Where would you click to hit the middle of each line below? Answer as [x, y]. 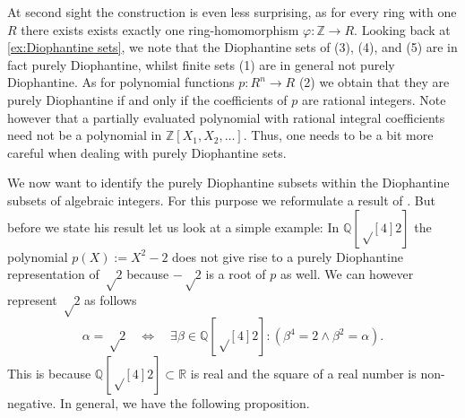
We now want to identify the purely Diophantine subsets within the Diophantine [228, 183]
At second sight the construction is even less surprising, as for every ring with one [232, 12]
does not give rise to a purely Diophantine [288, 256]
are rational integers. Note [374, 99]
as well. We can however [347, 274]
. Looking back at [402, 29]
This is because [49, 374]
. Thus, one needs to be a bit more [338, 135]
